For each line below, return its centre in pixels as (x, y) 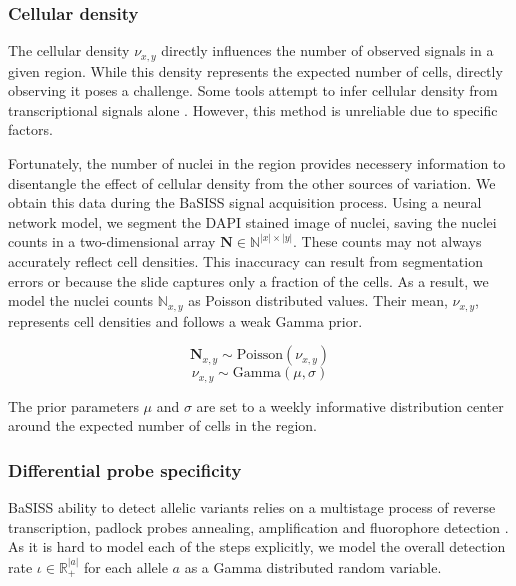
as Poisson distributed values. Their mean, (318, 300)
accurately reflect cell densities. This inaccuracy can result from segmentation (245, 261)
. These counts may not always (387, 241)
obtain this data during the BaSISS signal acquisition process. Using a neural (245, 202)
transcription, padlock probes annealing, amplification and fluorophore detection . (258, 526)
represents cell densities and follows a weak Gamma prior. (185, 320)
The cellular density (69, 50)
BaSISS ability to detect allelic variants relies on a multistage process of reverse (252, 507)
